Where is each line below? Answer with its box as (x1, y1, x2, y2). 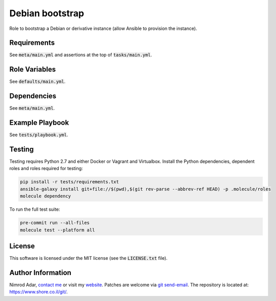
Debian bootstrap (9, 8, 85, 19)
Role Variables (9, 65, 56, 74)
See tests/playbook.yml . (9, 132, 68, 138)
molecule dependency (20, 193, 71, 199)
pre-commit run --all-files (20, 220, 90, 226)
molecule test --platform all (20, 227, 95, 233)
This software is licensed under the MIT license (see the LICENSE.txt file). (9, 255, 168, 261)
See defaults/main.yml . (9, 79, 66, 85)
